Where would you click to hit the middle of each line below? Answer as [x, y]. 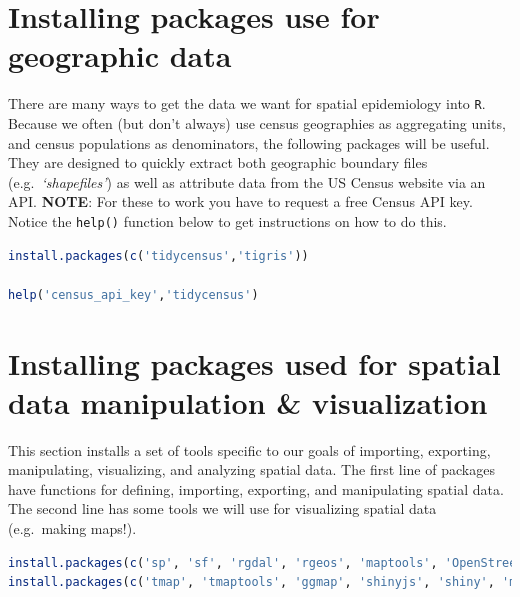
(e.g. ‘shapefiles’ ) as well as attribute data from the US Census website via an [247, 181]
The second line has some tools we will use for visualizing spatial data [222, 508]
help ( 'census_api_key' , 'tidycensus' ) [133, 294]
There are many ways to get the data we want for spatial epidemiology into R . [247, 103]
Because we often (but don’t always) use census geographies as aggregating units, [257, 122]
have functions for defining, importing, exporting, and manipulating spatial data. [256, 488]
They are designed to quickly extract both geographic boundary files [218, 162]
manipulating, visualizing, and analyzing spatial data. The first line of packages [251, 469]
